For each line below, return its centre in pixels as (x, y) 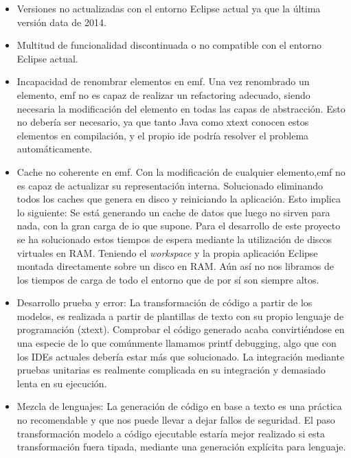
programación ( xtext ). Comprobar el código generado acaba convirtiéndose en (181, 329)
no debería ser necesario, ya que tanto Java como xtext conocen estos (163, 122)
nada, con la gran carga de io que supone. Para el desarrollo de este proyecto (179, 226)
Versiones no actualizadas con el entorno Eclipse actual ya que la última (169, 8)
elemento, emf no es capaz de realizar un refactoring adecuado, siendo (163, 94)
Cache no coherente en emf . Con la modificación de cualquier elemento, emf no (181, 171)
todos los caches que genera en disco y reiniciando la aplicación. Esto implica (179, 199)
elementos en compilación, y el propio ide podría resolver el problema (163, 135)
